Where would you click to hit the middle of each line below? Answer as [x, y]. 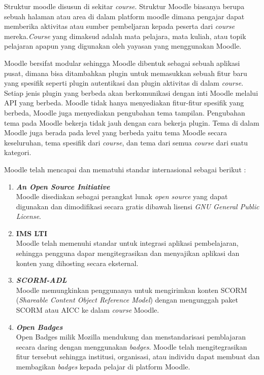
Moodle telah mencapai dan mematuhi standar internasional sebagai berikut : [125, 169]
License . [28, 216]
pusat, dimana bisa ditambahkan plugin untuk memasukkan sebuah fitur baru [126, 73]
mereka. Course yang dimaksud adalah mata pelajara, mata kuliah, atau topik [125, 36]
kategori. [18, 152]
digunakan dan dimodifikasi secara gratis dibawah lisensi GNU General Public [138, 206]
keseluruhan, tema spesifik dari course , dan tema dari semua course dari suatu [126, 142]
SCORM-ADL [41, 280]
